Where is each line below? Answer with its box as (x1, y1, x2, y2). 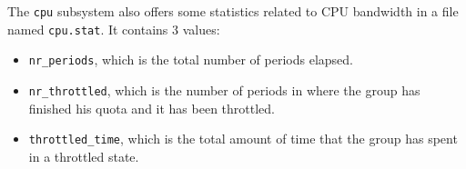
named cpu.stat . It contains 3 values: (7, 19, 220, 38)
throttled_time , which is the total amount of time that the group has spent (28, 129, 458, 148)
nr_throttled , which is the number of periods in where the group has (28, 80, 420, 99)
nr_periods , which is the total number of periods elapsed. (28, 50, 353, 69)
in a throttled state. (28, 146, 139, 165)
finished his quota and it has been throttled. (28, 98, 275, 117)
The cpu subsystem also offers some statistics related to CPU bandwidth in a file (7, 2, 459, 20)
